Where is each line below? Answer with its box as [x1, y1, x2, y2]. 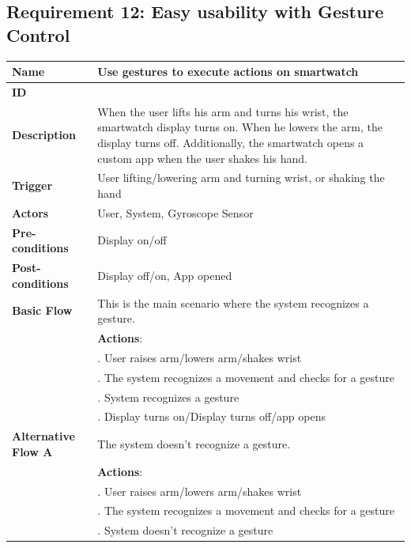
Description [12, 127, 77, 143]
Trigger [12, 177, 53, 194]
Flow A [12, 443, 53, 459]
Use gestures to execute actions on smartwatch [97, 63, 359, 80]
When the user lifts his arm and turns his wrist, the [97, 103, 349, 119]
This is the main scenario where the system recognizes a [97, 294, 369, 311]
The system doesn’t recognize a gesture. [97, 436, 291, 452]
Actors [12, 204, 49, 221]
